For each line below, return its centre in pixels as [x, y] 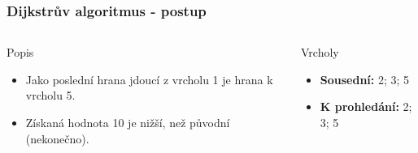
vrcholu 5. [50, 95]
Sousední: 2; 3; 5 [365, 79]
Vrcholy [320, 52]
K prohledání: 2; [366, 106]
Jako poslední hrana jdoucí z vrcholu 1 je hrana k [149, 79]
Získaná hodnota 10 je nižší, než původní [128, 122]
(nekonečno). [57, 138]
